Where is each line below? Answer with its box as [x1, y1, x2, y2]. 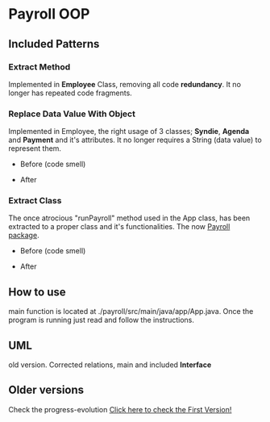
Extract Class [8, 195, 62, 207]
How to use [8, 285, 66, 299]
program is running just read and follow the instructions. [8, 315, 195, 325]
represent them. [8, 144, 62, 153]
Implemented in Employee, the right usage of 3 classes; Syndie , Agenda [8, 127, 250, 136]
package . [8, 231, 39, 240]
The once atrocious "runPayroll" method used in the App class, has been [8, 213, 251, 223]
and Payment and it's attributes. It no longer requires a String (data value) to [8, 135, 262, 145]
